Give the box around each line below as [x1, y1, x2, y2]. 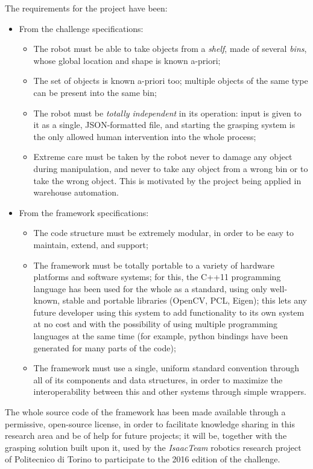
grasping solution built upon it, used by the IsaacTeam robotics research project [5, 441, 302, 453]
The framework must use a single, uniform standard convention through [33, 362, 299, 374]
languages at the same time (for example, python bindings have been [33, 330, 288, 342]
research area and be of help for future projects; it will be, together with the [5, 429, 287, 442]
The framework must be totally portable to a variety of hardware [33, 258, 274, 271]
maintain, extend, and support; [33, 238, 148, 250]
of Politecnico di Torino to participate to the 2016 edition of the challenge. [5, 453, 280, 465]
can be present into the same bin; [33, 86, 157, 98]
